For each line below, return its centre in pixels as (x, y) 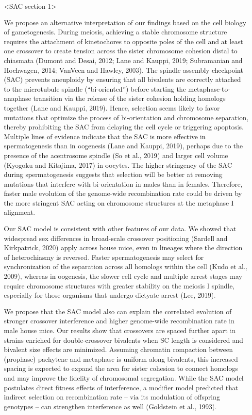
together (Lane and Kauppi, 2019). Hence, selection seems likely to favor (112, 107)
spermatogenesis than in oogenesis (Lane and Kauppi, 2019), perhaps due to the (123, 146)
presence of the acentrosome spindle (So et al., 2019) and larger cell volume (116, 155)
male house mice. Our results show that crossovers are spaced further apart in (120, 330)
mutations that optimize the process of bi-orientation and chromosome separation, (126, 117)
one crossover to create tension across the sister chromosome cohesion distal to (121, 51)
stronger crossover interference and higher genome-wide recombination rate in (119, 321)
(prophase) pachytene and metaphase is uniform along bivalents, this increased (121, 359)
